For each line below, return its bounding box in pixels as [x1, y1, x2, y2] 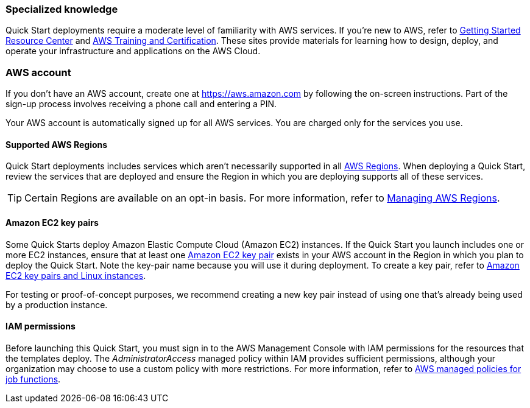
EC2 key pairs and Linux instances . [5, 270, 146, 281]
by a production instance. [5, 299, 108, 310]
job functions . [5, 373, 61, 384]
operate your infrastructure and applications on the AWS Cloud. [5, 46, 261, 57]
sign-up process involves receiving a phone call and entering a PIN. [5, 99, 277, 110]
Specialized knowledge [5, 3, 118, 15]
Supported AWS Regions [5, 139, 108, 150]
